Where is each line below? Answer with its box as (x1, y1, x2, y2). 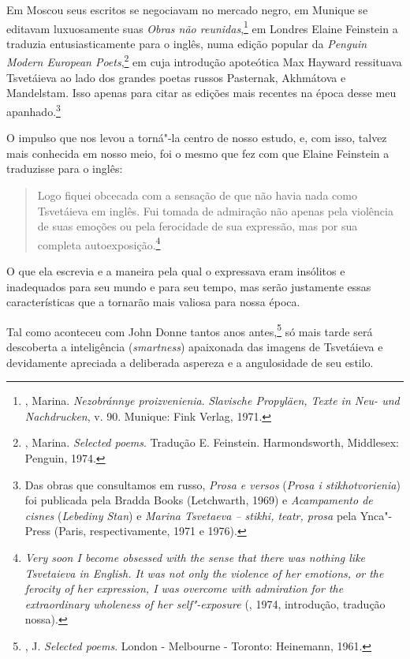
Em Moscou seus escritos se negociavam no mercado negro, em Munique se (6, 2, 368, 17)
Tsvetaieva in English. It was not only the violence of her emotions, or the (24, 564, 384, 581)
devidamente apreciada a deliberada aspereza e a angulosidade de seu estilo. (6, 354, 374, 370)
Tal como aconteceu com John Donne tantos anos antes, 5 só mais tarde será (6, 320, 373, 339)
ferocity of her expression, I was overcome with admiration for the (24, 580, 344, 597)
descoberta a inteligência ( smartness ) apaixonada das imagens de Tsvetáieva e (6, 338, 383, 354)
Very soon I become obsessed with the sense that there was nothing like (24, 549, 366, 565)
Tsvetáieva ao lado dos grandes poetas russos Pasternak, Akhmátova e (6, 69, 346, 85)
